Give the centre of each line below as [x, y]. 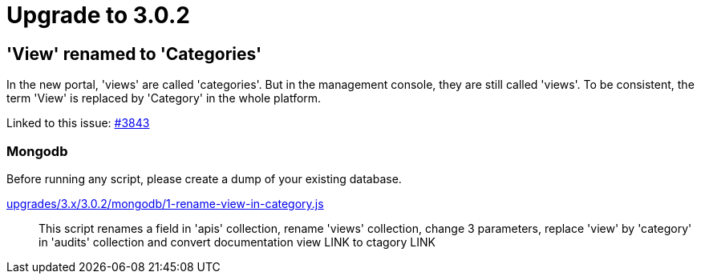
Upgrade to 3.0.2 [98, 15]
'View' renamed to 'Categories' [134, 54]
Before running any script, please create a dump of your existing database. [204, 178]
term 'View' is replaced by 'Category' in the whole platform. [164, 98]
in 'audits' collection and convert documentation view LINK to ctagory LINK [237, 242]
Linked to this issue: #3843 [78, 123]
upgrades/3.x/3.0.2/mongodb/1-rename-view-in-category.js [165, 203]
